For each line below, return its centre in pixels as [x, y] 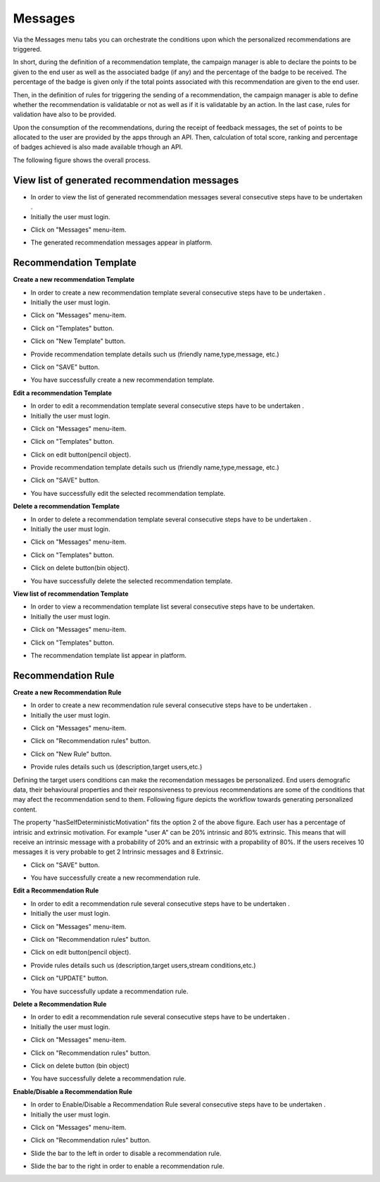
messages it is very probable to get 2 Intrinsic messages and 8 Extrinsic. [118, 852]
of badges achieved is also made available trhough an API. [98, 147]
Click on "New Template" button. [78, 341]
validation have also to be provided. [64, 114]
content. [25, 809]
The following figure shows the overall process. [82, 160]
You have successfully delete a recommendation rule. [108, 1078]
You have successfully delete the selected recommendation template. [132, 580]
